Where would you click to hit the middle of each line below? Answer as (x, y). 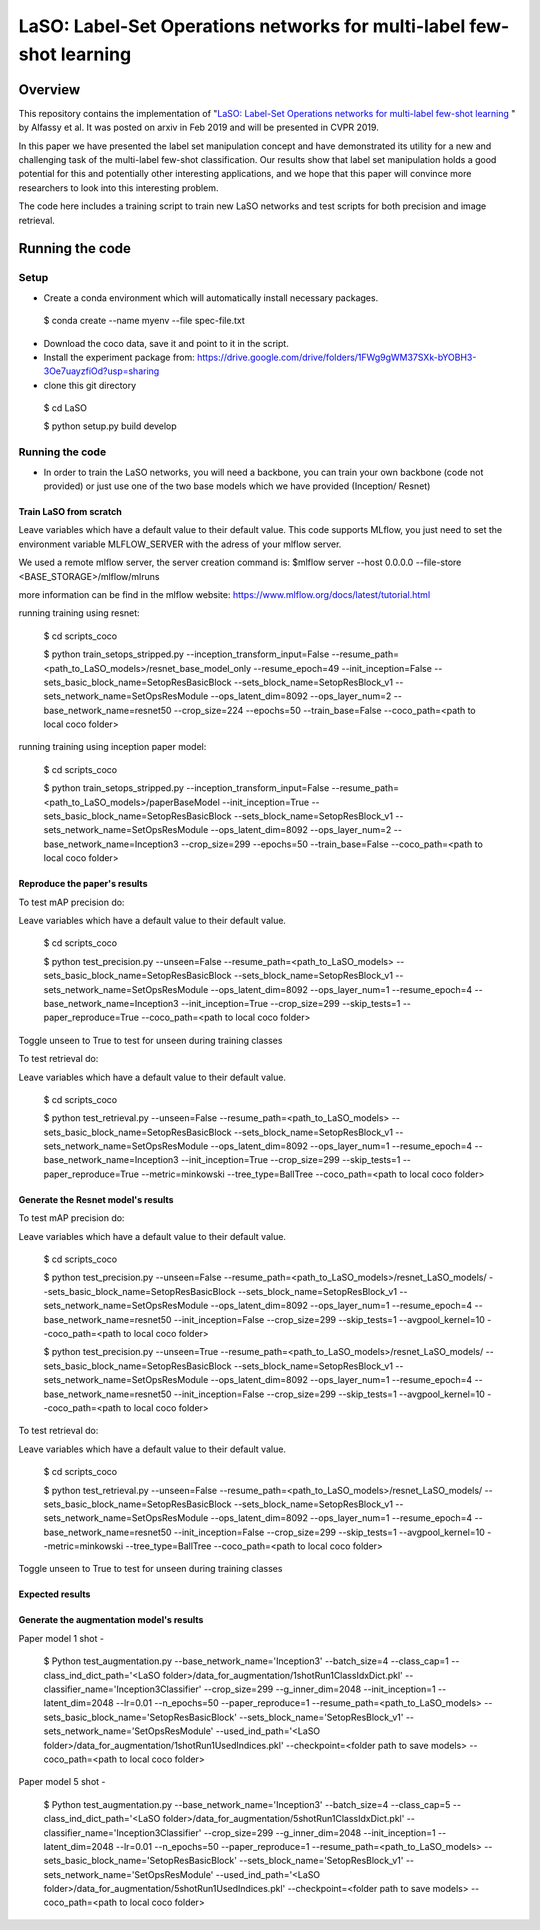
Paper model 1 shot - (61, 1638)
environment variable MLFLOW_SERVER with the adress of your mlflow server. (180, 544)
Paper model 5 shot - (62, 1782)
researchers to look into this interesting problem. (118, 187)
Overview (49, 89)
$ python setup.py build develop (110, 426)
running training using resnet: (79, 613)
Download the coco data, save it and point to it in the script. (166, 343)
